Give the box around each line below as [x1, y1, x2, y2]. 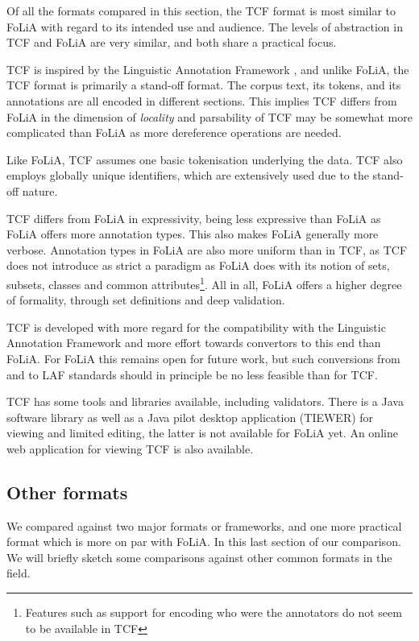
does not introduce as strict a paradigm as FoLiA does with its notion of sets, [6, 257, 390, 274]
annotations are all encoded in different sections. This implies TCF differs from [6, 92, 397, 109]
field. [6, 564, 31, 581]
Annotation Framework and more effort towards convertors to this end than [6, 334, 381, 351]
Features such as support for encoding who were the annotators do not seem [25, 604, 402, 621]
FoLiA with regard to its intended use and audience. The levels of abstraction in [6, 18, 403, 35]
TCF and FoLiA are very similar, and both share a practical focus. [6, 34, 337, 51]
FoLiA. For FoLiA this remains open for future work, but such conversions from [6, 349, 400, 366]
